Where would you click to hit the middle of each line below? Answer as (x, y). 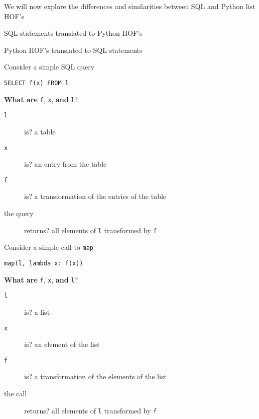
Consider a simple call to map (49, 247)
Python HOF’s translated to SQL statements (73, 50)
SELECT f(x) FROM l (36, 83)
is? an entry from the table (66, 164)
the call (16, 393)
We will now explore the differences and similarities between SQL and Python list (130, 6)
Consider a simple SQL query (49, 67)
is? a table (40, 131)
